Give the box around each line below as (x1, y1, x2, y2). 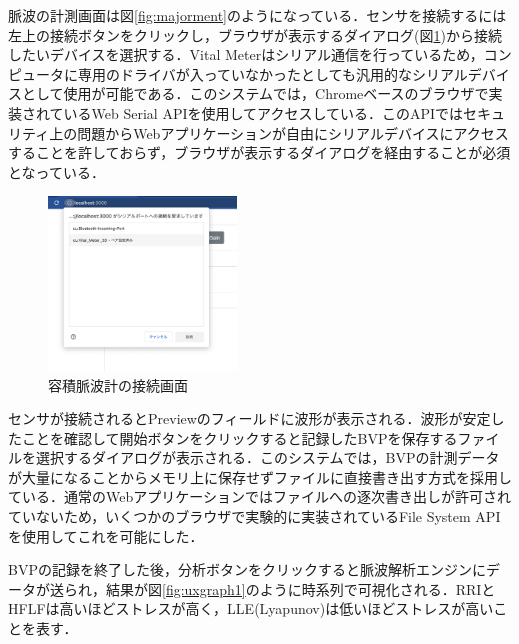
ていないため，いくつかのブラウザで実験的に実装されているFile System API (8, 506, 501, 527)
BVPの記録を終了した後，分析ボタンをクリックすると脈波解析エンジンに (8, 559, 486, 580)
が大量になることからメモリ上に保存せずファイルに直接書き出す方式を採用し (8, 466, 512, 487)
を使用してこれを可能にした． (8, 525, 204, 546)
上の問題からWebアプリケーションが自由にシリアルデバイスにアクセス (49, 122, 509, 143)
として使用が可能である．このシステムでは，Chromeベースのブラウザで (21, 83, 489, 104)
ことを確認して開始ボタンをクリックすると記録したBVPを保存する (21, 427, 458, 448)
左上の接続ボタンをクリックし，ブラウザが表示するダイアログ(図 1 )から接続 (8, 24, 502, 45)
